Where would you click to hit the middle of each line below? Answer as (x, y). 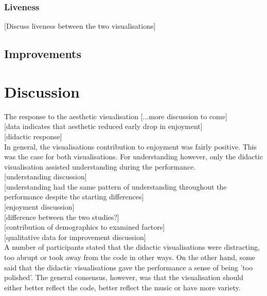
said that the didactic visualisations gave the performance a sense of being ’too (129, 267)
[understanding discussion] (46, 177)
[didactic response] (33, 136)
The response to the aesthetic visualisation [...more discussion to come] (116, 116)
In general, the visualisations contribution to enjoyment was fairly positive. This (130, 146)
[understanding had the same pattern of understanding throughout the (115, 186)
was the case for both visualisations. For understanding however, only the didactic (133, 156)
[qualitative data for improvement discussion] (75, 237)
